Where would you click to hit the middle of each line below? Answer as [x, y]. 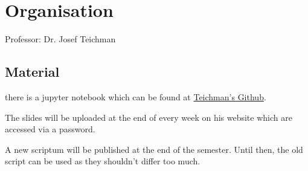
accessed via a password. [50, 129]
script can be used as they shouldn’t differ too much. [103, 161]
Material [32, 72]
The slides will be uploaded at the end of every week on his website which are [149, 117]
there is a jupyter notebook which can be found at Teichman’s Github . [136, 96]
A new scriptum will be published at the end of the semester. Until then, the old [154, 149]
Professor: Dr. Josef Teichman [60, 39]
